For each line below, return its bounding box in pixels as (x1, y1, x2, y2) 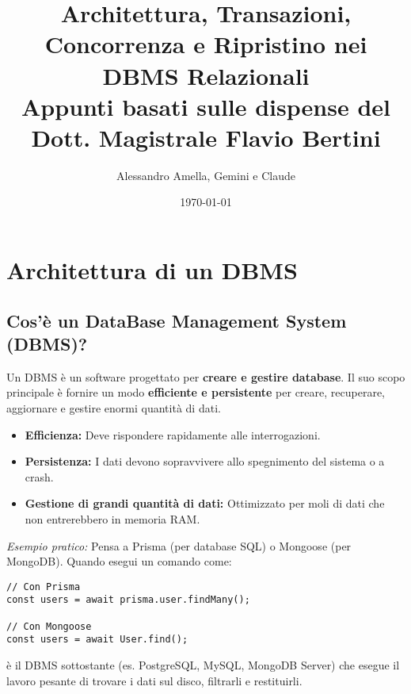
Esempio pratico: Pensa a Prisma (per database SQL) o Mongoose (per (6, 537, 352, 554)
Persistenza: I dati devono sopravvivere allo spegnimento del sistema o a (25, 453, 385, 470)
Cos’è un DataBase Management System (6, 308, 347, 332)
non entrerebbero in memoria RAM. (25, 511, 200, 527)
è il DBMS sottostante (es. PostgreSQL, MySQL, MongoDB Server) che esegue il (6, 657, 400, 673)
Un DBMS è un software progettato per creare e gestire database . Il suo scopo (6, 368, 405, 385)
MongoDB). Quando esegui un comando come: (6, 553, 232, 569)
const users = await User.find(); (6, 634, 188, 646)
